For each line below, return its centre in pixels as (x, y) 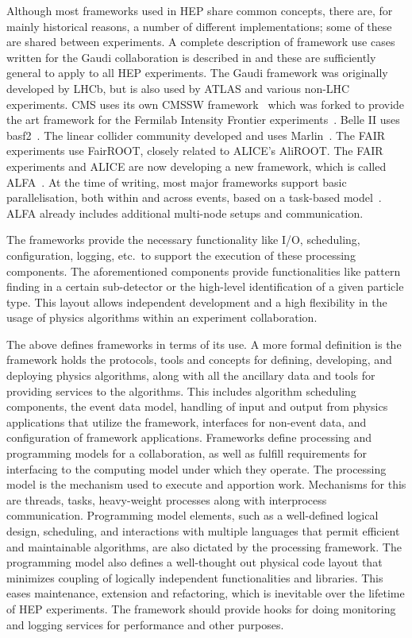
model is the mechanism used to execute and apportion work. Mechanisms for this (206, 484)
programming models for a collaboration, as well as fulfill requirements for (187, 453)
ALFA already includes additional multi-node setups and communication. (185, 213)
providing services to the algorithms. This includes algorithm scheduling (181, 391)
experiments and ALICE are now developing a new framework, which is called (196, 166)
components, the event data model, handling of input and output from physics (197, 406)
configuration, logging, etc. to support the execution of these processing (181, 255)
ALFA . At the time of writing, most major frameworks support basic (177, 182)
